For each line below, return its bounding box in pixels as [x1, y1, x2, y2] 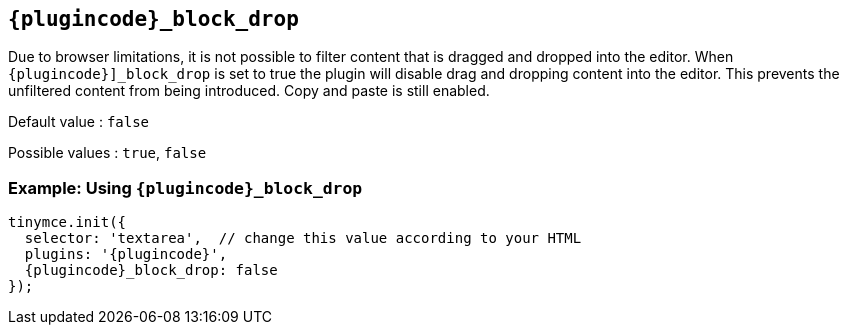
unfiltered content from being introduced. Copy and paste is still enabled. [8, 82, 490, 100]
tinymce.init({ [8, 214, 127, 231]
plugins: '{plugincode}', [24, 246, 228, 263]
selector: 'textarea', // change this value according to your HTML [24, 230, 582, 247]
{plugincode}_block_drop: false [24, 262, 278, 279]
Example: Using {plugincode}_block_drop [8, 177, 363, 198]
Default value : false [8, 113, 150, 131]
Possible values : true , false [8, 144, 207, 162]
